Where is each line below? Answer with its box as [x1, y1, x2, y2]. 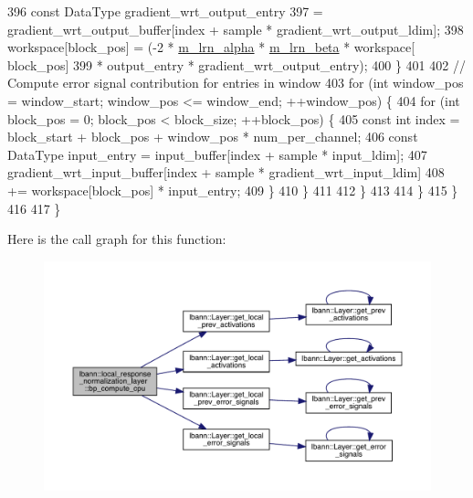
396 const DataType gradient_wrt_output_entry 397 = [7, 2, 323, 20]
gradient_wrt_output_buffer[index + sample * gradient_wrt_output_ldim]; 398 [7, 19, 464, 38]
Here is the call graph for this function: [7, 229, 226, 249]
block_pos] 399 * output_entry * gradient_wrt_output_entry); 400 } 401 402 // [7, 55, 466, 74]
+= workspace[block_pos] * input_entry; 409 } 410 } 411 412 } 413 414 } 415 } [7, 180, 458, 199]
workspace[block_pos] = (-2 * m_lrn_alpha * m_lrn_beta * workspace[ [7, 37, 415, 57]
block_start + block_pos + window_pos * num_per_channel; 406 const [7, 127, 418, 146]
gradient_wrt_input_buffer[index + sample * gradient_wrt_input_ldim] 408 [7, 163, 445, 182]
